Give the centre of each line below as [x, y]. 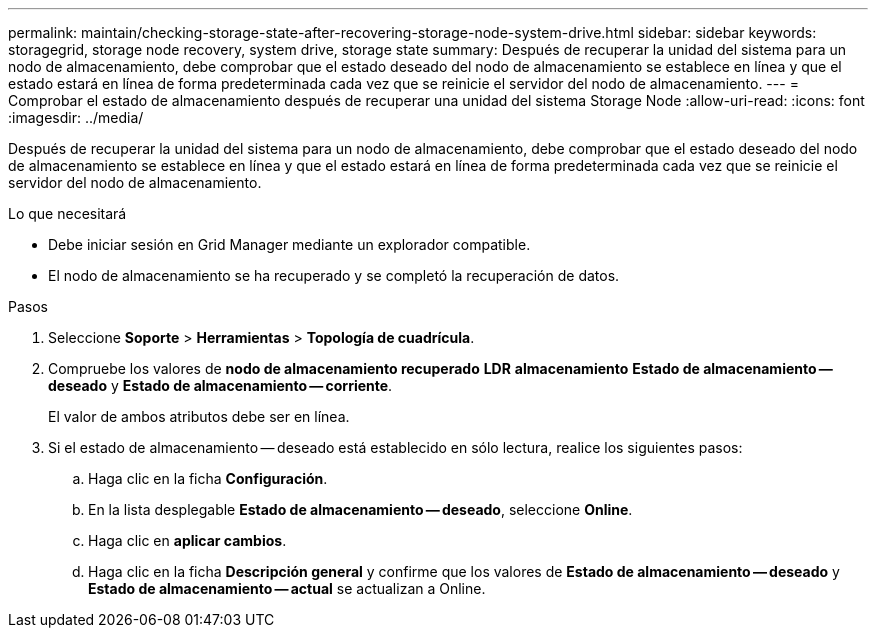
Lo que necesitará [67, 213]
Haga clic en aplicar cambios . [187, 540]
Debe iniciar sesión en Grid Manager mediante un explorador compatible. [289, 244]
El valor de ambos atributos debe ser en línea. [199, 416]
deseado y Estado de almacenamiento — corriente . [220, 385]
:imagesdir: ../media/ [76, 117]
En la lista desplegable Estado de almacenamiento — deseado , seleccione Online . [360, 509]
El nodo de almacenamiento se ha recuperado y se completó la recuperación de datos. [334, 275]
